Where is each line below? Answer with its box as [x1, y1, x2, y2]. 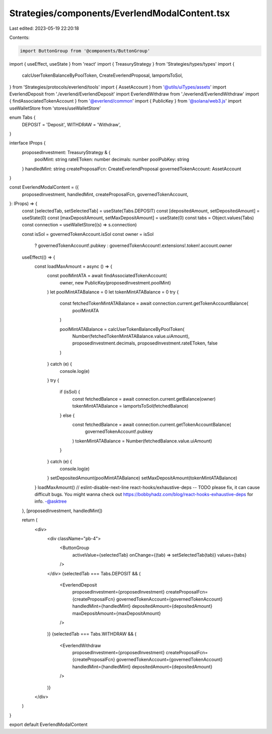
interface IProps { [9, 140, 46, 146]
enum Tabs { [9, 114, 36, 121]
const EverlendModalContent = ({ [9, 184, 79, 190]
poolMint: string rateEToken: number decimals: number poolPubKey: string [34, 157, 189, 163]
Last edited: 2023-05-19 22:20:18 [9, 25, 79, 31]
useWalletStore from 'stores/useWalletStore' [9, 105, 101, 111]
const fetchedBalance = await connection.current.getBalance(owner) [72, 396, 216, 402]
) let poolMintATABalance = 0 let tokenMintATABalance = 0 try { [47, 289, 179, 295]
